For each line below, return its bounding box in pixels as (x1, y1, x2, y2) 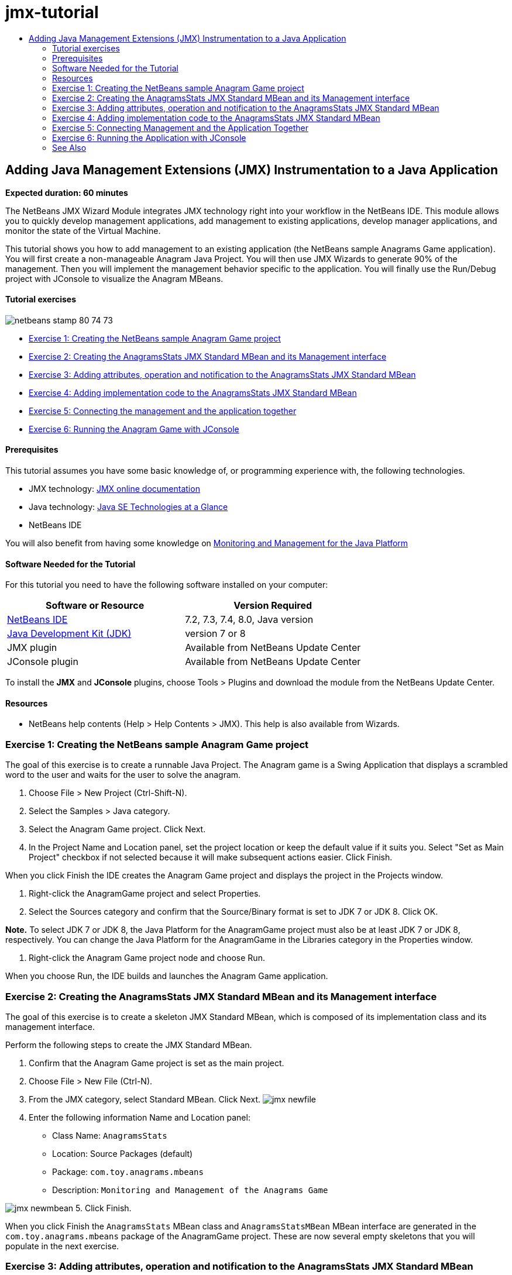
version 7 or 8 (185, 628, 246, 640)
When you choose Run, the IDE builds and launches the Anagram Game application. (5, 971, 328, 981)
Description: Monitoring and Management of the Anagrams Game (52, 1184, 328, 1195)
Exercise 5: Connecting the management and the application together (29, 405, 297, 416)
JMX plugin (7, 642, 57, 654)
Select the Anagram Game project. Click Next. (29, 824, 206, 835)
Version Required (233, 599, 312, 612)
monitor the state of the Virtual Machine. (5, 225, 161, 236)
